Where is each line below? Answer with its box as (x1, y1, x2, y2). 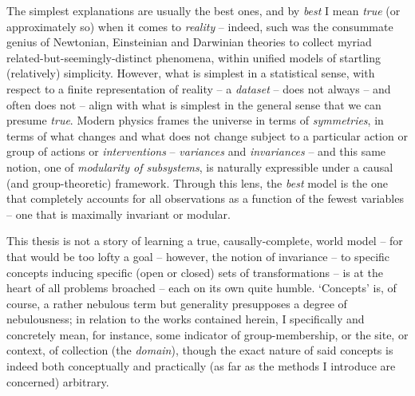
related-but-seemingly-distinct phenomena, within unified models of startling (6, 49, 381, 65)
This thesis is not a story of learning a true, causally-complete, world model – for (6, 232, 403, 249)
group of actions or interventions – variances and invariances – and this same (6, 143, 386, 160)
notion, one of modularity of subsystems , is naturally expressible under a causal (6, 158, 393, 175)
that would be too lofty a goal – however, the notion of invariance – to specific (6, 247, 390, 264)
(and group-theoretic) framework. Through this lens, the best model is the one (6, 174, 388, 191)
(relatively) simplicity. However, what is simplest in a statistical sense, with (6, 65, 375, 81)
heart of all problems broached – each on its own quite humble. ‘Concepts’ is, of (6, 279, 397, 296)
